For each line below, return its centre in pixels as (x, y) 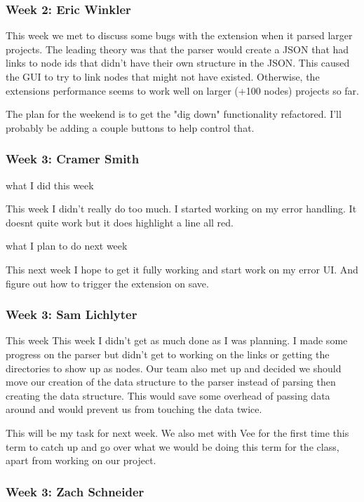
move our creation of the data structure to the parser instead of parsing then (171, 382)
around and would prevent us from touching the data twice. (134, 409)
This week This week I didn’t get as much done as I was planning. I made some (177, 340)
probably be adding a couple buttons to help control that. (130, 127)
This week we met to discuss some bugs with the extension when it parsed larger (179, 35)
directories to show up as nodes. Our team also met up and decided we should (174, 368)
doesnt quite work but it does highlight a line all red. (120, 222)
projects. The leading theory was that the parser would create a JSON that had (177, 49)
